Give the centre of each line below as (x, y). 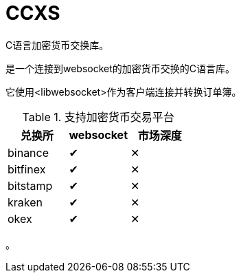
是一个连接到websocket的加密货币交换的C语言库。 (120, 68)
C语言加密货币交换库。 (57, 45)
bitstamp (30, 185)
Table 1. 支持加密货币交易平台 (98, 117)
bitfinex (27, 169)
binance (28, 152)
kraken (25, 202)
